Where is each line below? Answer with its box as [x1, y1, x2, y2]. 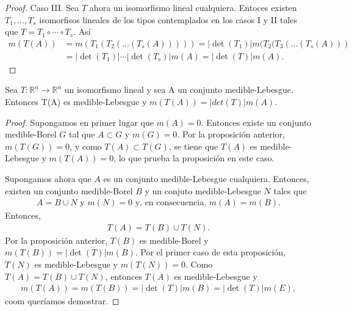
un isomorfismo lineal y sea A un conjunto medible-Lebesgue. [64, 83, 293, 96]
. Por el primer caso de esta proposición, [135, 246, 286, 258]
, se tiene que [168, 139, 218, 152]
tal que [68, 128, 95, 141]
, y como [70, 139, 102, 152]
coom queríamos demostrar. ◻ [5, 295, 120, 307]
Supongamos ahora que [5, 172, 92, 185]
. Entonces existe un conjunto [201, 115, 312, 128]
